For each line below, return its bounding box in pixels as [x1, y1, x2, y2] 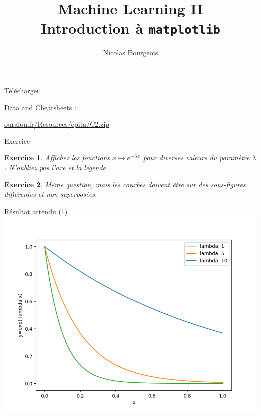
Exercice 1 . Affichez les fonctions [4, 152, 110, 163]
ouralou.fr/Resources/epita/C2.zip [4, 119, 110, 129]
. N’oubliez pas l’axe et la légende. [4, 162, 108, 172]
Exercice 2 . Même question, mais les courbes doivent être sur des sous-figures [4, 179, 246, 189]
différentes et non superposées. [4, 189, 97, 199]
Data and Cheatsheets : [4, 102, 76, 112]
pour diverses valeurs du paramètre [143, 152, 250, 163]
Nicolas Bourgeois [103, 47, 158, 58]
